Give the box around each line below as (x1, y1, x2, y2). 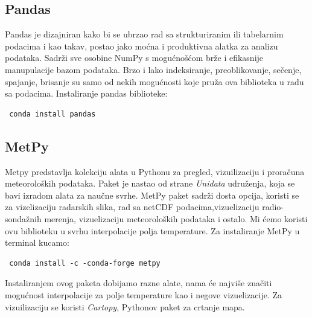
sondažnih (5, 212, 42, 225)
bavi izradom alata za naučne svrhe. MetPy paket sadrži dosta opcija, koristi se (5, 188, 299, 201)
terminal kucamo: (5, 236, 69, 249)
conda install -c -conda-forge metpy (9, 258, 161, 267)
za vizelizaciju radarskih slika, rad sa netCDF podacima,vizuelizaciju (5, 200, 259, 213)
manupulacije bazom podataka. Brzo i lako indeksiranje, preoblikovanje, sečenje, (5, 63, 302, 75)
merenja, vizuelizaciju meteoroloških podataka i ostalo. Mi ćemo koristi (44, 212, 308, 225)
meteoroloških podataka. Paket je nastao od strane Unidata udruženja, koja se (5, 177, 295, 190)
